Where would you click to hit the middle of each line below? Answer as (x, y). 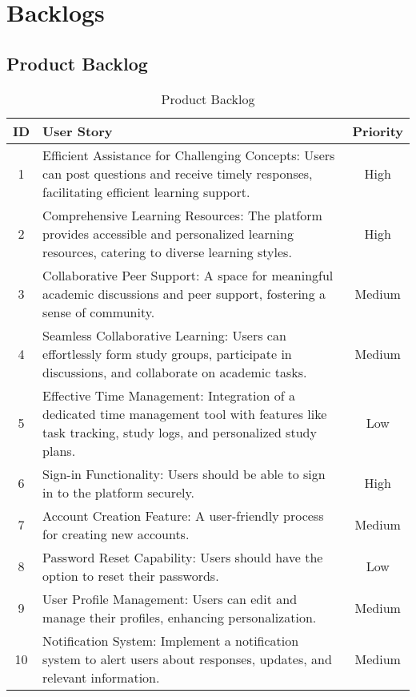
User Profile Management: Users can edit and (170, 598)
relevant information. (101, 677)
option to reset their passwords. (131, 575)
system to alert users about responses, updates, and (187, 659)
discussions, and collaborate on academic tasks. (175, 372)
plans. (59, 450)
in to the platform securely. (119, 492)
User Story (78, 131)
